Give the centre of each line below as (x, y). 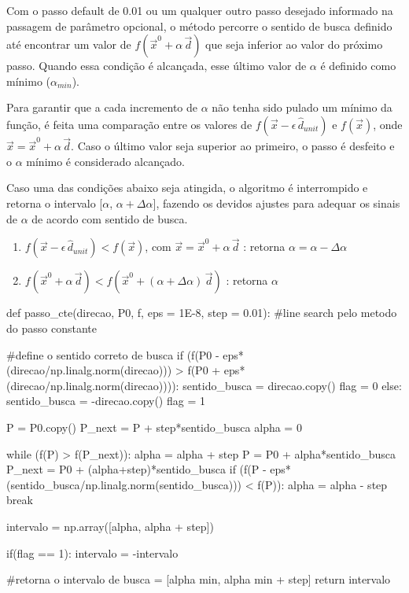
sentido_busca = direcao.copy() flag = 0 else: (292, 385)
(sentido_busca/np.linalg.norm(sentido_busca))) (124, 484)
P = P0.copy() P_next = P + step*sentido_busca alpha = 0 (154, 427)
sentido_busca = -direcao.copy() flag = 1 (106, 401)
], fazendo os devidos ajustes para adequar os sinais (276, 203)
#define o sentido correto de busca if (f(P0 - (113, 354)
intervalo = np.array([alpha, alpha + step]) (110, 526)
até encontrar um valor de (69, 44)
